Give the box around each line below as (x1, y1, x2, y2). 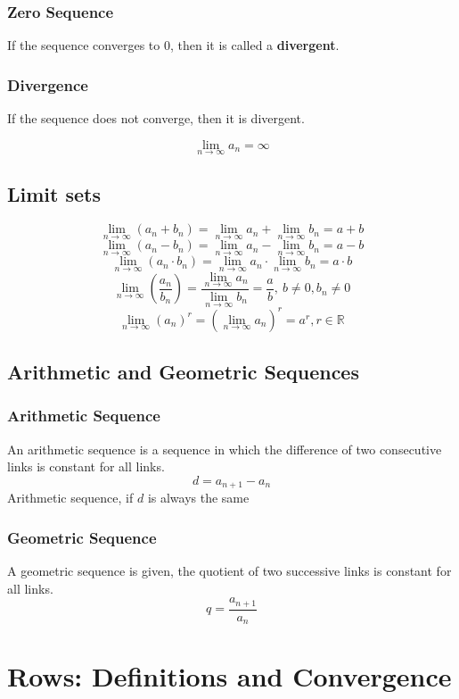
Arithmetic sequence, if (7, 488, 134, 507)
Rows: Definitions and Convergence (7, 658, 452, 695)
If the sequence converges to (7, 36, 160, 54)
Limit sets (7, 180, 101, 208)
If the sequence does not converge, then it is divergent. (7, 109, 305, 128)
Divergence (7, 73, 88, 96)
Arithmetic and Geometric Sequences (7, 358, 359, 386)
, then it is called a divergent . (169, 36, 340, 54)
